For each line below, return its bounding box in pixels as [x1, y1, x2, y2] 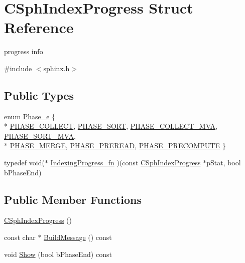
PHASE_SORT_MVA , [4, 130, 76, 141]
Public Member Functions [4, 191, 142, 207]
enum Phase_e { [4, 111, 56, 121]
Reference [4, 17, 74, 38]
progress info [4, 46, 43, 57]
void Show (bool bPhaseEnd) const [4, 248, 112, 259]
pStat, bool [206, 157, 241, 168]
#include [4, 63, 32, 73]
